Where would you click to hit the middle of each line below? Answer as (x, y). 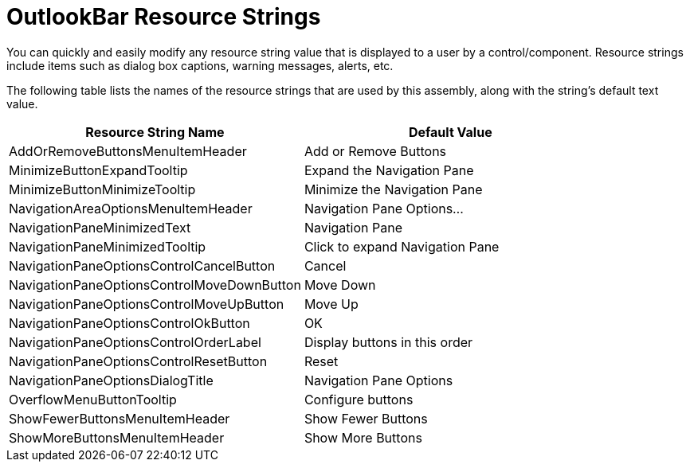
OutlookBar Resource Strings (164, 17)
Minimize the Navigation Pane (393, 189)
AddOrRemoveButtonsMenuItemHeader (128, 151)
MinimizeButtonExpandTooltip (98, 170)
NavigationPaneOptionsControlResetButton (138, 361)
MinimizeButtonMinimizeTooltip (102, 189)
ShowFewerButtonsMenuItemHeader (120, 418)
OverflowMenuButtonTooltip (93, 399)
